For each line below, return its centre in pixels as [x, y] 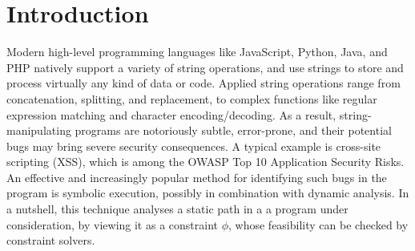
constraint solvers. [51, 240]
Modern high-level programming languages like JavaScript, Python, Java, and [197, 52]
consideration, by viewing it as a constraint [112, 224]
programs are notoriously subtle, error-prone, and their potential [233, 130]
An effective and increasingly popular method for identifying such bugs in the [197, 177]
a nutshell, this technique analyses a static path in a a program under [177, 209]
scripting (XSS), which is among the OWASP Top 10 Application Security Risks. [205, 162]
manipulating [39, 130]
